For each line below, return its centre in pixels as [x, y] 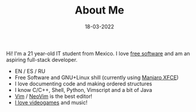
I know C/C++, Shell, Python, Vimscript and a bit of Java [83, 90]
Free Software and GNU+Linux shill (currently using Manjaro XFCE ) [97, 77]
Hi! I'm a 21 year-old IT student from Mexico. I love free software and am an [98, 53]
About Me [99, 10]
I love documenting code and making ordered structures [83, 84]
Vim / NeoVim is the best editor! [54, 96]
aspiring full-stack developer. [42, 60]
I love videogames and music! [51, 102]
